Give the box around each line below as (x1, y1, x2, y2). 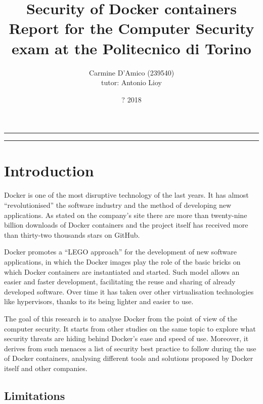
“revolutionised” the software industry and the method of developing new (4, 200, 232, 210)
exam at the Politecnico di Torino (12, 38, 251, 58)
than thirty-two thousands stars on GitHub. (4, 229, 140, 240)
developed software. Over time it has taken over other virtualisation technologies (4, 286, 254, 297)
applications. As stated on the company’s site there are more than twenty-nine (4, 209, 247, 220)
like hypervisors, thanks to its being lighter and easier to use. (4, 296, 194, 307)
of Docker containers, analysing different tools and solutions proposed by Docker (4, 353, 253, 363)
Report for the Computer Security (9, 18, 254, 39)
